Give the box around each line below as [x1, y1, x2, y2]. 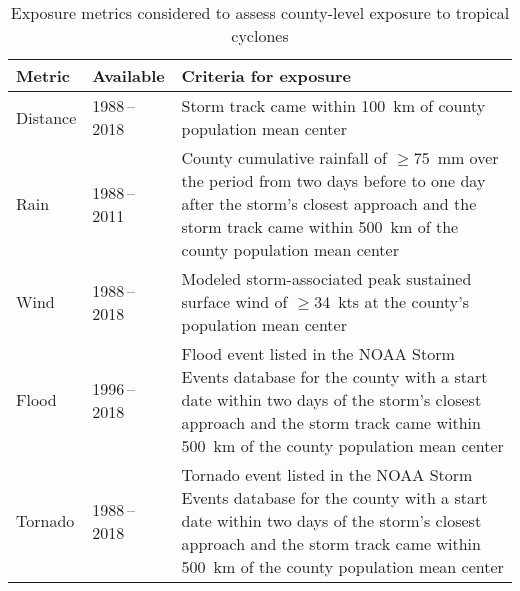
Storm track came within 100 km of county [181, 94, 486, 117]
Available [92, 64, 165, 87]
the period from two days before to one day [181, 169, 486, 192]
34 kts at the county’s [314, 290, 469, 313]
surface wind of [181, 290, 288, 313]
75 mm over [413, 146, 499, 169]
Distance [16, 105, 77, 129]
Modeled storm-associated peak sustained [181, 267, 472, 290]
